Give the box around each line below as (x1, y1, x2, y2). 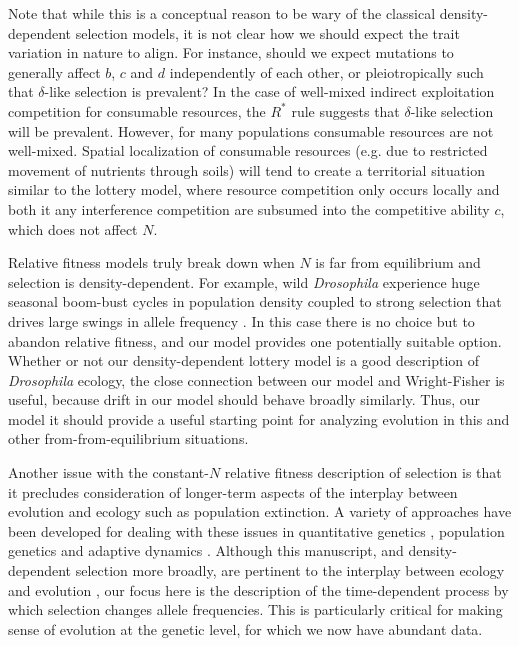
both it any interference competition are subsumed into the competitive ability (8, 198, 490, 219)
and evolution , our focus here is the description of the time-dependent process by (8, 579, 509, 600)
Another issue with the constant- (8, 462, 209, 483)
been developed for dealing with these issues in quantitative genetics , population (8, 520, 505, 541)
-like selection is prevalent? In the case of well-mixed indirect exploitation (44, 81, 495, 102)
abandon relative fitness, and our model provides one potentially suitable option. (8, 330, 502, 351)
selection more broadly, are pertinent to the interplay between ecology (75, 560, 505, 581)
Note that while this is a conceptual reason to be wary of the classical (8, 3, 436, 23)
